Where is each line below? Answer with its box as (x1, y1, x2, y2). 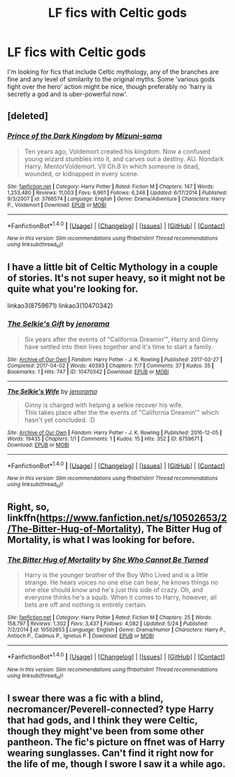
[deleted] (7, 110, 49, 122)
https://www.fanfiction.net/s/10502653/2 (39, 512, 227, 524)
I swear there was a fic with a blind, (7, 692, 164, 704)
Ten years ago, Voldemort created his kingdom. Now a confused (24, 147, 211, 156)
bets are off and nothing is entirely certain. (24, 600, 148, 609)
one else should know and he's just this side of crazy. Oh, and (24, 586, 204, 594)
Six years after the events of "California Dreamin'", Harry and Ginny (24, 335, 219, 343)
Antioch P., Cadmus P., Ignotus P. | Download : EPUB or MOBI (7, 633, 155, 640)
